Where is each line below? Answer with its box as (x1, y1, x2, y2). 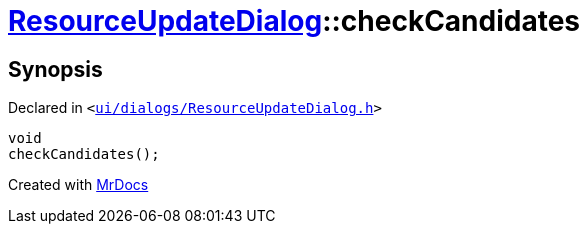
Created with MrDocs (8, 176, 149, 194)
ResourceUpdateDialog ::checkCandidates (8, 4, 581, 38)
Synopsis (8, 56, 103, 82)
